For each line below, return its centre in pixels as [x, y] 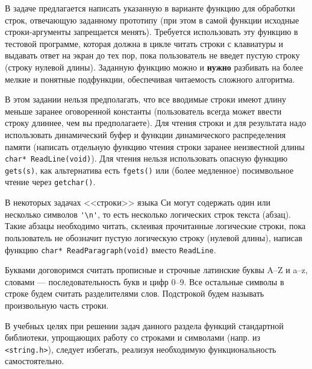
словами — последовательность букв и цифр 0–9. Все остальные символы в [145, 281]
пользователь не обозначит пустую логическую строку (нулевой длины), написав [154, 237]
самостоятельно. [35, 361]
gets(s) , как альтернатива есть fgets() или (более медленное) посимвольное [149, 170]
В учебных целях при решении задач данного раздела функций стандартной [144, 325]
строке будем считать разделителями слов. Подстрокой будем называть [135, 293]
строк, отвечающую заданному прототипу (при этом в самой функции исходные [152, 20]
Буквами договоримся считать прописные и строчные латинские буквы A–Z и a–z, [156, 270]
